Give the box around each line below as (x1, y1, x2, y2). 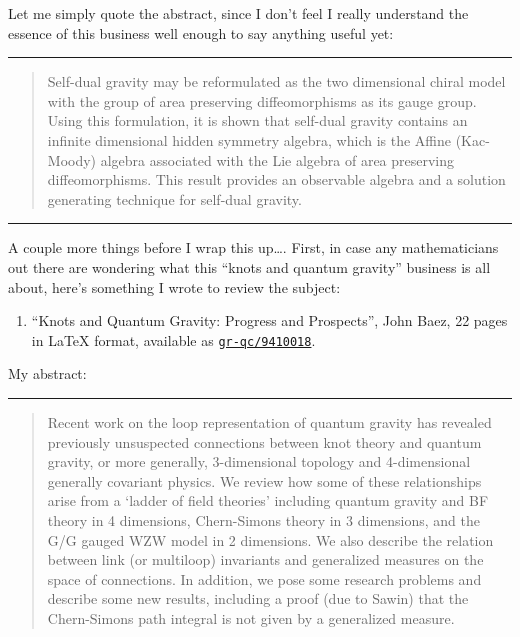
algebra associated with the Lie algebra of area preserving (100, 149, 455, 170)
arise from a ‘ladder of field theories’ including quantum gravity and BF (47, 490, 489, 511)
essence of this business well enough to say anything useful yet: (8, 22, 394, 43)
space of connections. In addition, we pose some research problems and (47, 568, 482, 589)
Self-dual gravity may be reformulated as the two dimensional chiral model (47, 71, 506, 92)
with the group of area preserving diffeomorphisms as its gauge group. (47, 90, 477, 111)
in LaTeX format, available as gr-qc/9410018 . (31, 329, 316, 350)
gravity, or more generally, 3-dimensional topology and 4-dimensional (47, 451, 471, 472)
